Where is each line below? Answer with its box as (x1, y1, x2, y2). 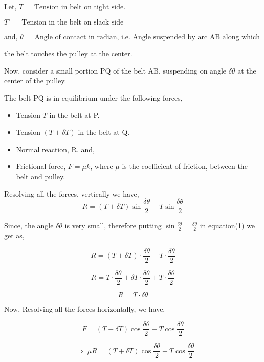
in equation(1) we (200, 220, 255, 231)
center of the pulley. (4, 75, 67, 86)
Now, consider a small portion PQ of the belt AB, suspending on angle (4, 65, 227, 76)
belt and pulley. (16, 171, 65, 181)
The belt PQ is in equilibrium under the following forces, (4, 92, 183, 103)
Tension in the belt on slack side (21, 18, 124, 26)
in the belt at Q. (78, 127, 130, 137)
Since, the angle (4, 220, 54, 231)
